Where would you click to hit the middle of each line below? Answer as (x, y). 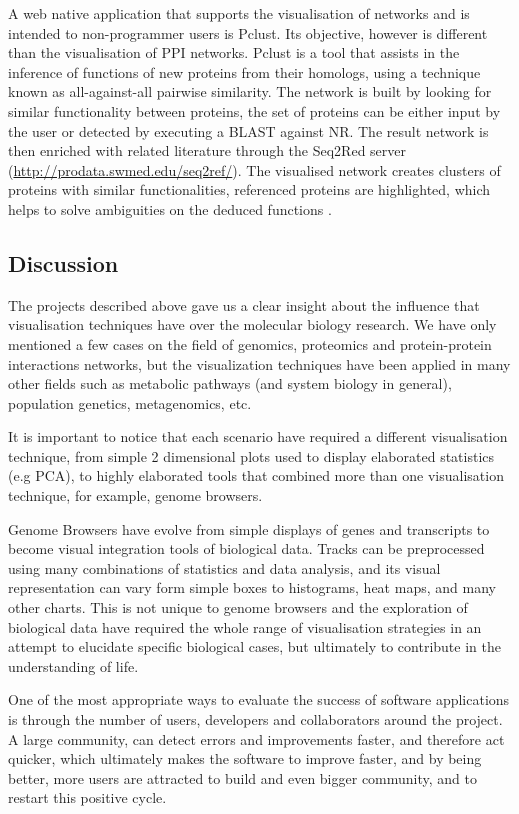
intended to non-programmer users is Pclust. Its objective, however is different (248, 32)
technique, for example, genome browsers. (135, 495)
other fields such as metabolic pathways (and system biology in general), (230, 383)
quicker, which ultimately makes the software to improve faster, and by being (245, 758)
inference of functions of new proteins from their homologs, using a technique (244, 71)
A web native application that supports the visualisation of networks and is (239, 13)
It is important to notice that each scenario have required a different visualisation (258, 436)
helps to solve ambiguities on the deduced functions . (170, 208)
